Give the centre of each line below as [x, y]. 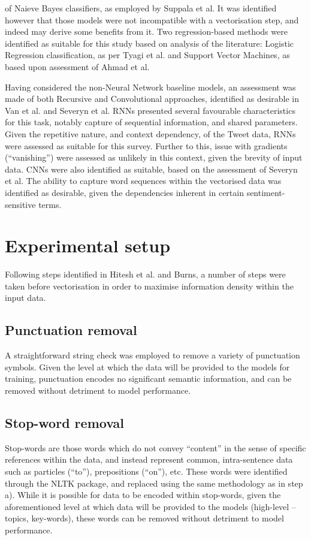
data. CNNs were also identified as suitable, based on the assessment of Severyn [151, 169]
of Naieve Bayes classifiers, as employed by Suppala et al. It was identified [141, 8]
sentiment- [266, 192]
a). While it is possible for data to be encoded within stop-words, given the [143, 495]
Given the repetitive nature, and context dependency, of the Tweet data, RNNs [150, 133]
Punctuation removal [71, 330]
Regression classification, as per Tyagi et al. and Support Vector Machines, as [147, 55]
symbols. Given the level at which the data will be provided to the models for [147, 366]
